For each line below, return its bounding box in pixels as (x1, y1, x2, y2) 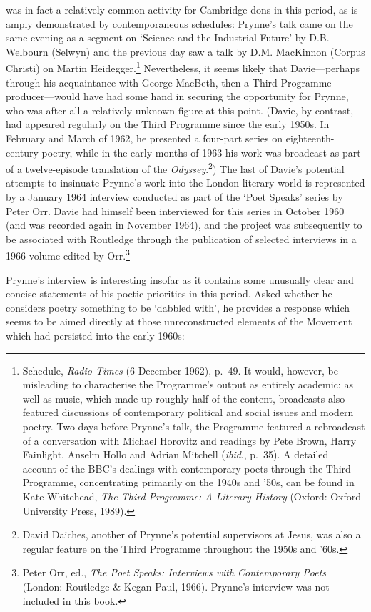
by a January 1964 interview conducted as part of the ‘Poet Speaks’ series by (6, 189, 343, 204)
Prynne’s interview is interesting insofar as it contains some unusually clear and (6, 272, 354, 287)
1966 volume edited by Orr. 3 (6, 246, 130, 263)
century (6, 144, 39, 159)
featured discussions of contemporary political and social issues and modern (22, 405, 354, 420)
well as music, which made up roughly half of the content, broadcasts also (22, 390, 345, 405)
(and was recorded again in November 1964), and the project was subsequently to (6, 217, 362, 232)
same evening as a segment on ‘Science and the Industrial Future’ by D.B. (6, 30, 330, 45)
